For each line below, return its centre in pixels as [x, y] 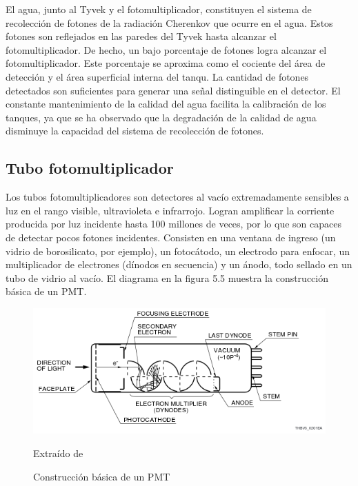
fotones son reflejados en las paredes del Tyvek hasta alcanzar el [141, 36]
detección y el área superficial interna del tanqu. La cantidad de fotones [157, 76]
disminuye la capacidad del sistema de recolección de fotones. [135, 131]
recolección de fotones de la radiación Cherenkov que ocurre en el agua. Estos [169, 22]
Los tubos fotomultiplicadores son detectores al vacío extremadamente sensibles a [177, 197]
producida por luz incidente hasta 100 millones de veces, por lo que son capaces [173, 224]
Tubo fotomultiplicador [90, 168]
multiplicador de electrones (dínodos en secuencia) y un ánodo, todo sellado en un [179, 264]
